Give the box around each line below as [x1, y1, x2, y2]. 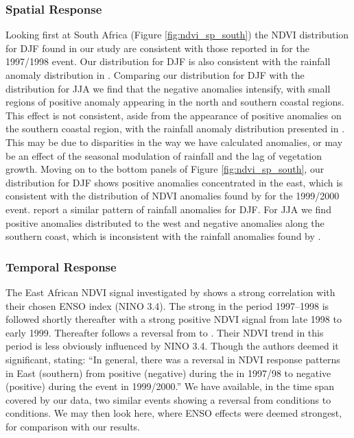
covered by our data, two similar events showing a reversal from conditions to [5, 392, 331, 406]
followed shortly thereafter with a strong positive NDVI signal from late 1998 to [5, 312, 342, 326]
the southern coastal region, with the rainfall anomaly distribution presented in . [5, 121, 345, 136]
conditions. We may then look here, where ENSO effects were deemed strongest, [5, 406, 342, 420]
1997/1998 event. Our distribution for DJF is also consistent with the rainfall [5, 54, 331, 69]
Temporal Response [5, 258, 117, 275]
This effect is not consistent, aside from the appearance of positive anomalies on [5, 108, 342, 122]
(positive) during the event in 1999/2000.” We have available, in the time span [5, 379, 334, 393]
